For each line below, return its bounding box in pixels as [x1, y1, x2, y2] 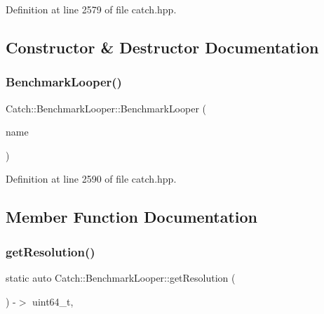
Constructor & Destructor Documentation [6, 36, 319, 58]
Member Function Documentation [6, 206, 258, 228]
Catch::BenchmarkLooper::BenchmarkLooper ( [6, 100, 207, 115]
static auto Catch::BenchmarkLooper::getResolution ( [6, 270, 236, 284]
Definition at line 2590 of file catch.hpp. [6, 171, 177, 186]
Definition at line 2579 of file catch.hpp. [6, 2, 177, 16]
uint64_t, [32, 294, 74, 308]
